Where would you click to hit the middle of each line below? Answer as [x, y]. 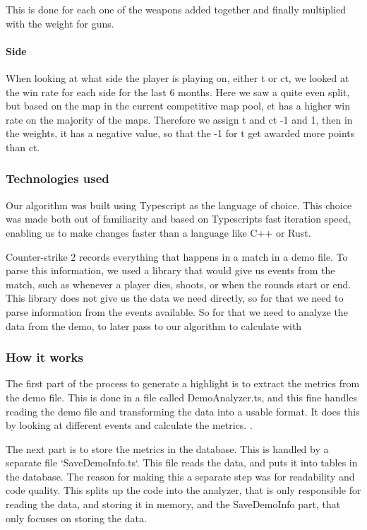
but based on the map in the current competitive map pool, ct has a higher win [178, 106]
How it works [44, 357]
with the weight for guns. [60, 23]
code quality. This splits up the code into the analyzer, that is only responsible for [183, 490]
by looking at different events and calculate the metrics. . [129, 425]
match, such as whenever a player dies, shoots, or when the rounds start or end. [179, 284]
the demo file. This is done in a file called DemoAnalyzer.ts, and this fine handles [181, 397]
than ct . [23, 147]
